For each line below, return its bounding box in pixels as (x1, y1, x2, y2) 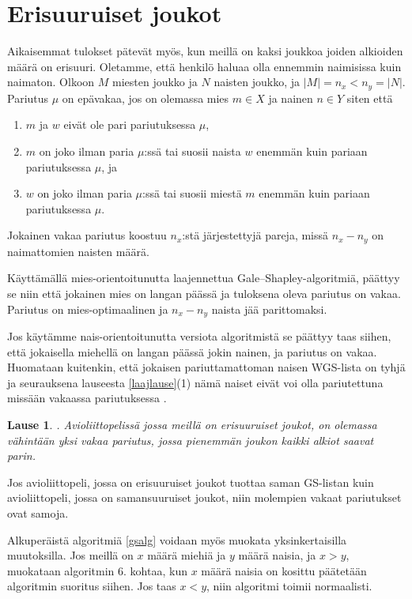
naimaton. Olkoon (7, 73, 95, 90)
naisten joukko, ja (214, 73, 300, 90)
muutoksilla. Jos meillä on (7, 547, 134, 563)
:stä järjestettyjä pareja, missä (182, 227, 329, 243)
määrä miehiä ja (147, 547, 226, 563)
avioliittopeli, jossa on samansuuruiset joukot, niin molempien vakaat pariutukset (7, 489, 402, 506)
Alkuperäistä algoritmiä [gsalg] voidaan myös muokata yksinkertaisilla (7, 531, 347, 548)
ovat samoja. (7, 504, 69, 521)
